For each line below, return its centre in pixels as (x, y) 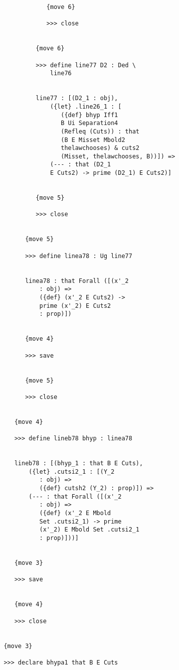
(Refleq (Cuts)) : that (100, 131)
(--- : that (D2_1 (81, 165)
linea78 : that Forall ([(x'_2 (77, 281)
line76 (61, 73)
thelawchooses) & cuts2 (100, 148)
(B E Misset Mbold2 (93, 140)
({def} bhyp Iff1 (89, 115)
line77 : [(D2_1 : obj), (77, 98)
